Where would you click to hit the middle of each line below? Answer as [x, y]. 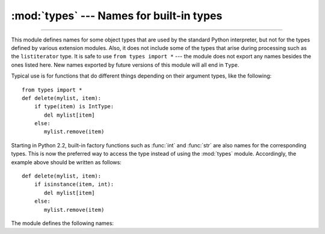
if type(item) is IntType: [74, 106]
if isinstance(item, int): [74, 184]
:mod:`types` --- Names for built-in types [117, 16]
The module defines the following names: [63, 223]
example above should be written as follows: [66, 162]
